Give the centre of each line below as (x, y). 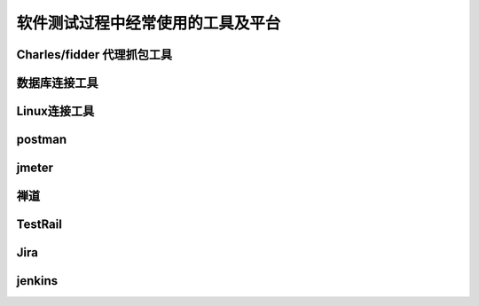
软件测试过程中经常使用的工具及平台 (149, 23)
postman (41, 140)
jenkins (37, 281)
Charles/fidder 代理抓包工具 (94, 55)
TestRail (39, 225)
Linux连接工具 (55, 111)
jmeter (35, 168)
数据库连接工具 (57, 83)
